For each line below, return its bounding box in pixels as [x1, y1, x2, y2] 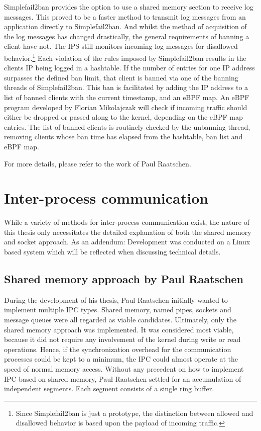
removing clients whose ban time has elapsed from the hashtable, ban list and [4, 131, 243, 142]
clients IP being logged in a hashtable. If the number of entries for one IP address [4, 62, 255, 73]
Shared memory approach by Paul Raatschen [4, 271, 243, 287]
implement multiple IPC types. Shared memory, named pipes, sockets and [4, 304, 231, 315]
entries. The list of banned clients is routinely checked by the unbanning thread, [4, 121, 250, 132]
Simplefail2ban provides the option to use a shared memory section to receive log [4, 2, 253, 12]
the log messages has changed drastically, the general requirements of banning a [4, 31, 249, 41]
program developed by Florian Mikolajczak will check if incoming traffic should [4, 102, 247, 112]
